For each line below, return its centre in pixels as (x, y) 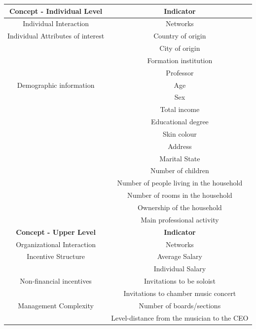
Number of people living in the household (180, 183)
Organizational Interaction (56, 244)
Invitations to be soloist (180, 281)
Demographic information (56, 85)
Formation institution (180, 60)
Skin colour (180, 133)
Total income (180, 109)
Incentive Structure (56, 256)
